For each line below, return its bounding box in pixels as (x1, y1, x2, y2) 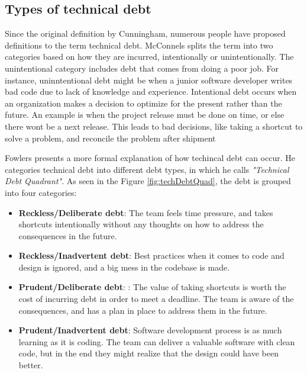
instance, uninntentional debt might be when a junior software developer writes (5, 73, 293, 86)
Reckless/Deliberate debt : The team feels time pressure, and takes (18, 206, 273, 218)
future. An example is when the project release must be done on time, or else (5, 108, 285, 121)
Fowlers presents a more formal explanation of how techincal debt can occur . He (5, 152, 295, 164)
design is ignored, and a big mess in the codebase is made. (18, 261, 230, 273)
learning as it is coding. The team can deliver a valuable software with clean (18, 335, 295, 348)
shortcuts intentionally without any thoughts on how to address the (18, 218, 264, 230)
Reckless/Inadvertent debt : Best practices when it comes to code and (18, 249, 285, 262)
